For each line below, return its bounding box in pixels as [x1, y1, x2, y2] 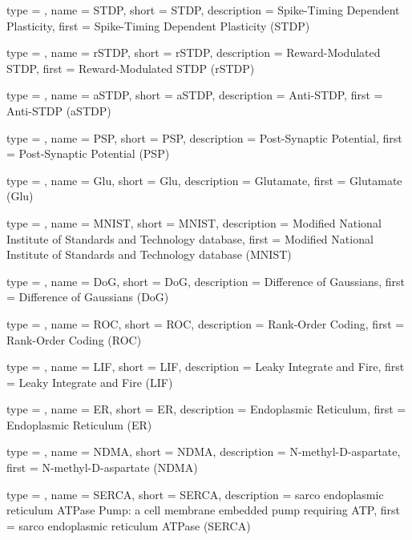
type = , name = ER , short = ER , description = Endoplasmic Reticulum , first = [6, 401, 406, 417]
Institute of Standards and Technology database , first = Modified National [6, 230, 374, 247]
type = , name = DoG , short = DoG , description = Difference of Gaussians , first [6, 272, 405, 289]
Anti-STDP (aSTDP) [6, 102, 111, 119]
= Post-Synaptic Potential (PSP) [6, 145, 170, 162]
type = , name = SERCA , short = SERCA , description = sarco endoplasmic [6, 486, 384, 502]
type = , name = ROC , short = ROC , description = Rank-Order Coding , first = [6, 315, 405, 332]
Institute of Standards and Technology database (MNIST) [6, 246, 292, 263]
